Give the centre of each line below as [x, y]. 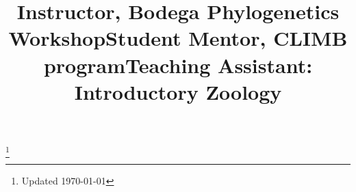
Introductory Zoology [178, 91]
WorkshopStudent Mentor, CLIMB [178, 38]
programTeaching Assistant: [178, 65]
